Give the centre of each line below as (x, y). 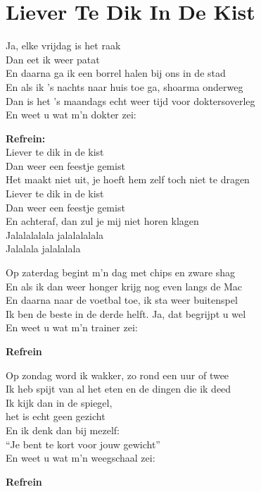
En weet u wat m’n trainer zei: (72, 327)
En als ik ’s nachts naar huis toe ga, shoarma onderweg (125, 86)
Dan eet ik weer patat (53, 59)
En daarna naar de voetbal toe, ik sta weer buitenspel (122, 300)
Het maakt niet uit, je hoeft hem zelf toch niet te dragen (128, 179)
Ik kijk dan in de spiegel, (59, 402)
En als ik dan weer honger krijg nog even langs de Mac (124, 286)
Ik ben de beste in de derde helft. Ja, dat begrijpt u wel (126, 313)
